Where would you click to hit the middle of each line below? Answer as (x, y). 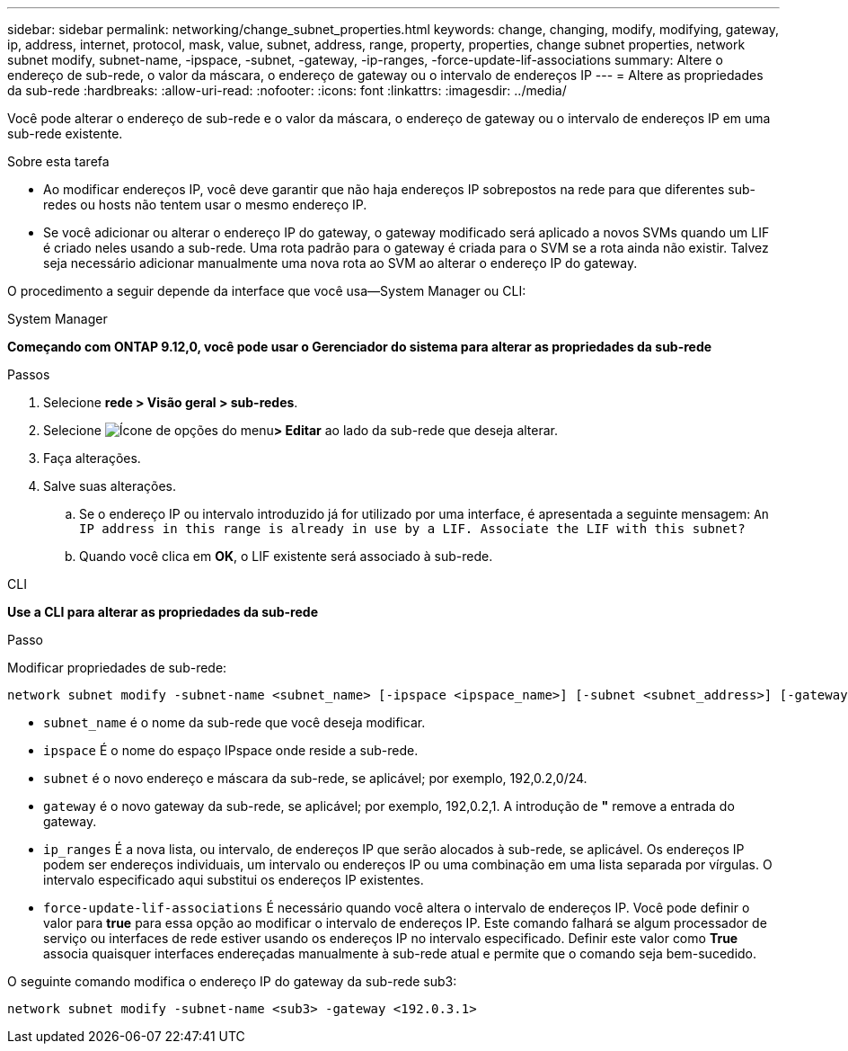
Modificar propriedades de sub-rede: (117, 668)
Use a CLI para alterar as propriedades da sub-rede (163, 612)
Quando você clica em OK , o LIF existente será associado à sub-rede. (286, 556)
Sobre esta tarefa (58, 161)
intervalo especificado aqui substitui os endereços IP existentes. (234, 880)
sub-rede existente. (65, 134)
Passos (29, 374)
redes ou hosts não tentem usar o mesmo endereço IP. (205, 205)
